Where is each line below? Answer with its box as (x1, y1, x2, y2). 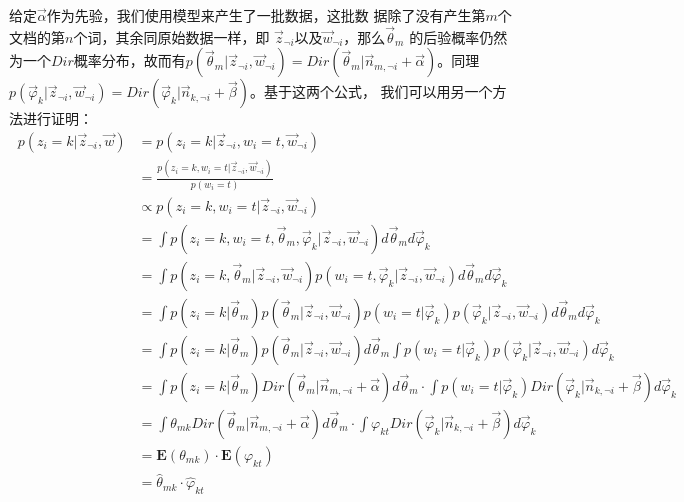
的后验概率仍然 (409, 26, 508, 47)
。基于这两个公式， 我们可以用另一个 (249, 81, 493, 102)
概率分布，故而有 (73, 50, 186, 71)
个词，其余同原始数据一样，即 (73, 26, 270, 47)
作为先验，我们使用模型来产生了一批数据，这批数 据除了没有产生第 (46, 5, 486, 25)
